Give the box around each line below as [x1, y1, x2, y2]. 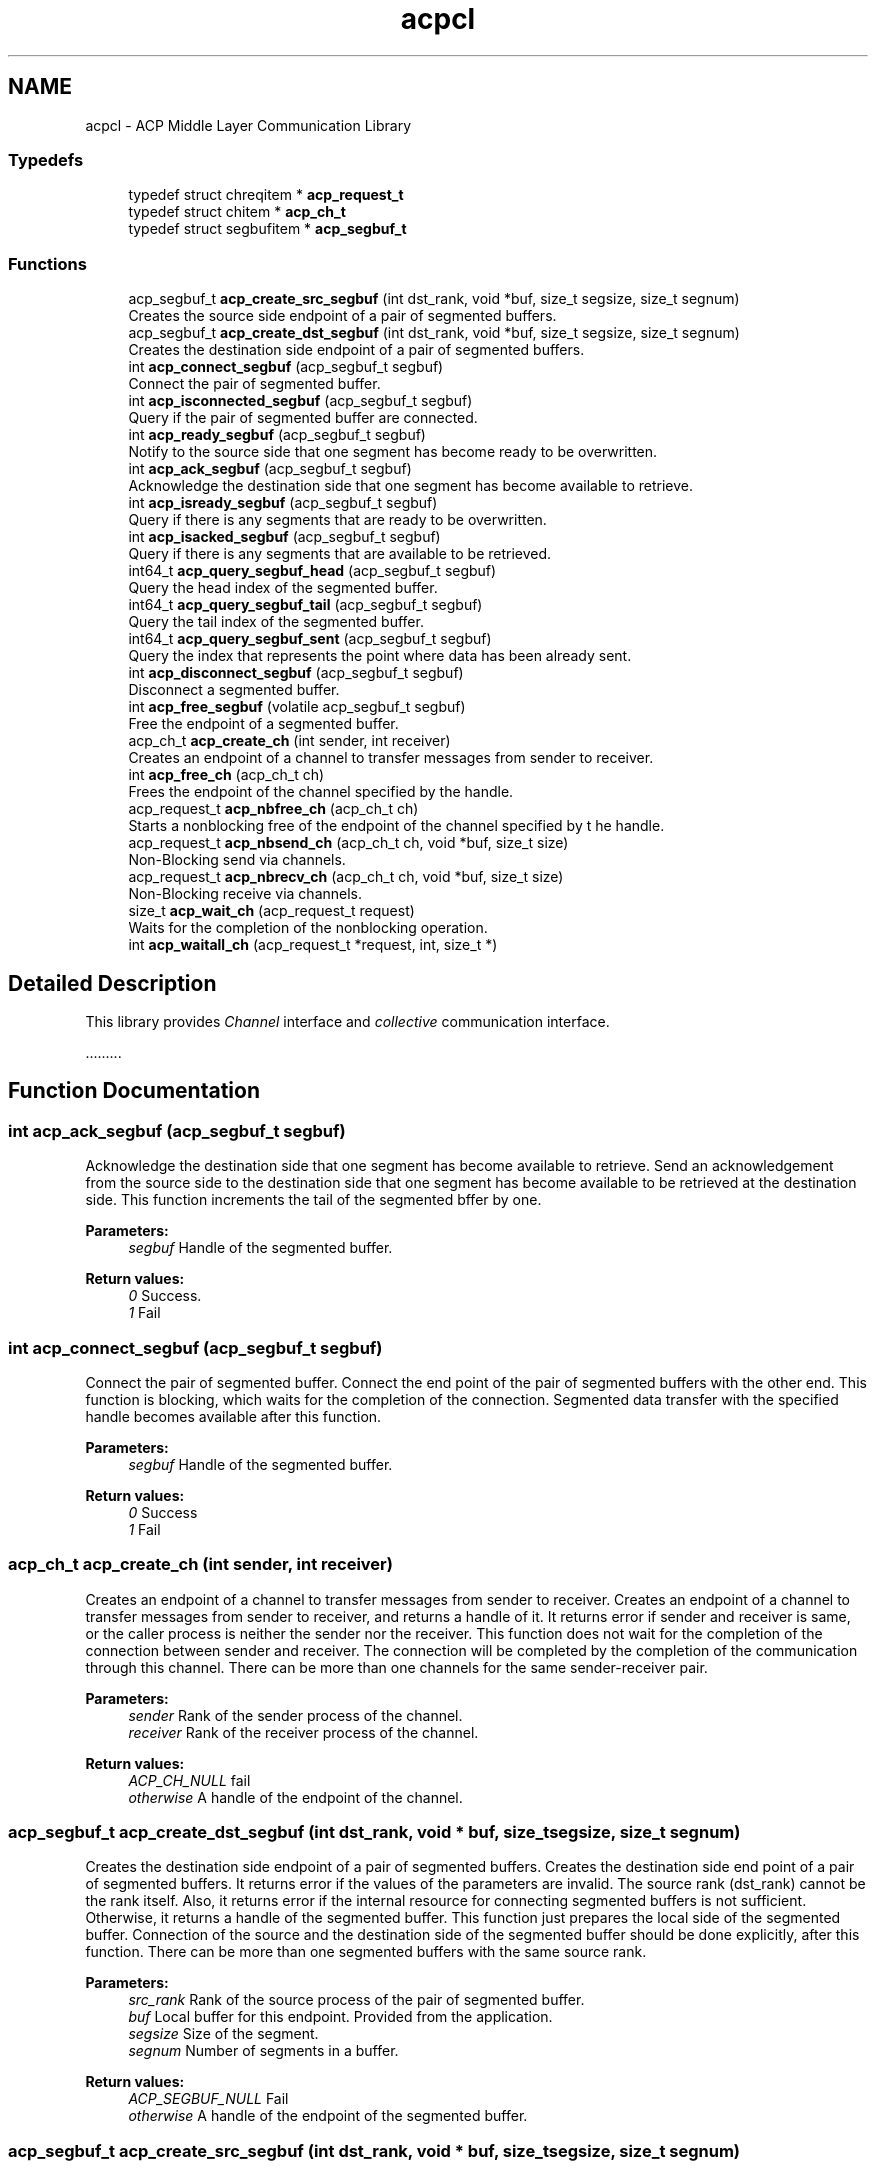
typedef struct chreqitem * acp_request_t [128, 186, 404, 204]
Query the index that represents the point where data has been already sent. [128, 647, 632, 665]
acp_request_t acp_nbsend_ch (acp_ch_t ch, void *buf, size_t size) [128, 834, 569, 852]
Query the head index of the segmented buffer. [128, 579, 438, 597]
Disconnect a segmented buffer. [128, 681, 340, 699]
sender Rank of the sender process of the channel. [128, 1706, 463, 1724]
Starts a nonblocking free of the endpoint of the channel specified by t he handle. [128, 817, 665, 835]
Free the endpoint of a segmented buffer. [128, 715, 399, 733]
